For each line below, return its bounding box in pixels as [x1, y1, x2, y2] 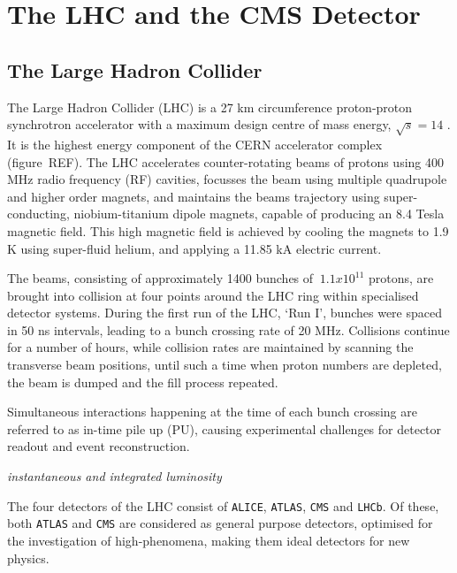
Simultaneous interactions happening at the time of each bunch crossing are [7, 402, 417, 421]
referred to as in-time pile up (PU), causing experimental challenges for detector [7, 419, 442, 438]
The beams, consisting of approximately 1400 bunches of [7, 269, 314, 287]
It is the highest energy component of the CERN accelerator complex [7, 134, 383, 153]
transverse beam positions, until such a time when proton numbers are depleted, [7, 355, 442, 374]
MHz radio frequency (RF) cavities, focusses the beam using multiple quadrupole [7, 170, 447, 188]
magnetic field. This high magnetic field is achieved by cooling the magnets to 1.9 [7, 221, 449, 240]
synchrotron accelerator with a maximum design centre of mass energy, [7, 115, 392, 134]
